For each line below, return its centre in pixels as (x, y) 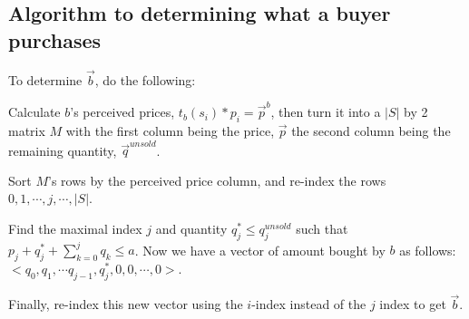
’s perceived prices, (122, 112)
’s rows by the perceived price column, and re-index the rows (217, 180)
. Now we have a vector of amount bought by (260, 250)
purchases (55, 39)
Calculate (34, 112)
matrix (27, 130)
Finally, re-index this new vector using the (126, 304)
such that (322, 229)
